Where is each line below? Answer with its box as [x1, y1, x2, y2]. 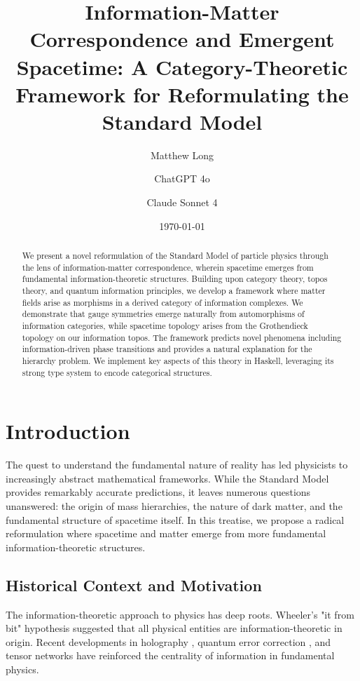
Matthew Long [150, 147, 214, 162]
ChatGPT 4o [154, 171, 210, 186]
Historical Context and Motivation [6, 574, 262, 595]
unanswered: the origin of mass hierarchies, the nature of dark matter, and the [6, 498, 342, 513]
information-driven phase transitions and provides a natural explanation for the [22, 343, 312, 355]
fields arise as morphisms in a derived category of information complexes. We [22, 296, 303, 308]
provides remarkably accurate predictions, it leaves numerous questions [6, 485, 311, 499]
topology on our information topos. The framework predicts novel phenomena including [22, 331, 342, 343]
